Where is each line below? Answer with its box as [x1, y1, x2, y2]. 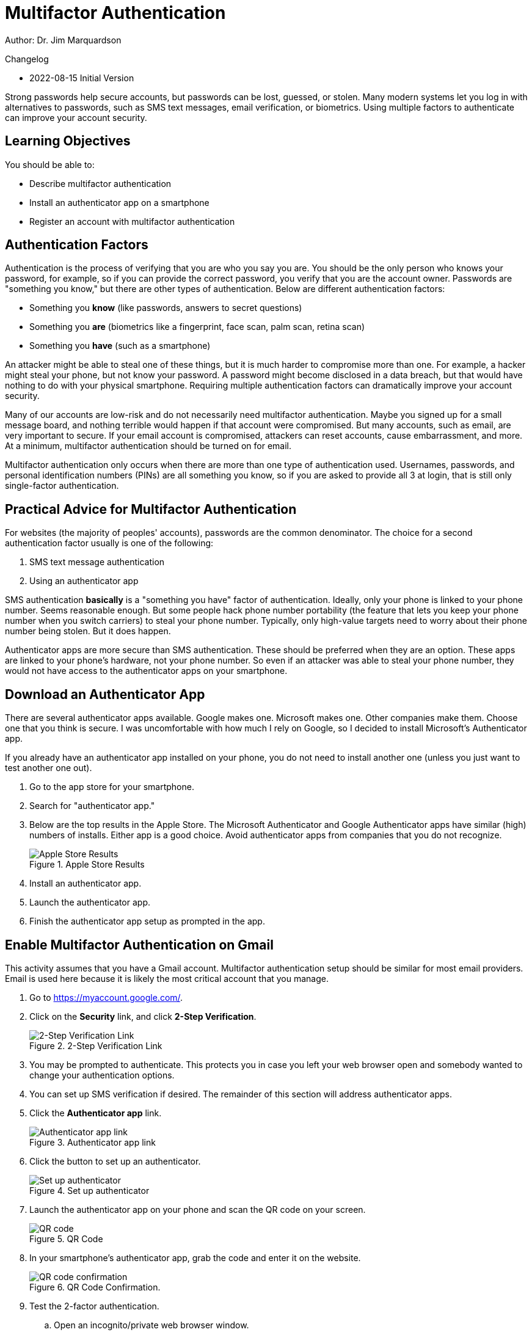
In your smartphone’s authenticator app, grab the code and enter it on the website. [29, 1252, 361, 1263]
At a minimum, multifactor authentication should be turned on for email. [5, 441, 292, 452]
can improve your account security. [5, 112, 147, 123]
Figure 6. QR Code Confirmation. [29, 1281, 161, 1292]
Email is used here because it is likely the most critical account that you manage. [5, 973, 329, 984]
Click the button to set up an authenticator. [29, 1155, 201, 1166]
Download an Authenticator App [5, 686, 205, 702]
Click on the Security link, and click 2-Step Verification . [29, 1011, 257, 1022]
